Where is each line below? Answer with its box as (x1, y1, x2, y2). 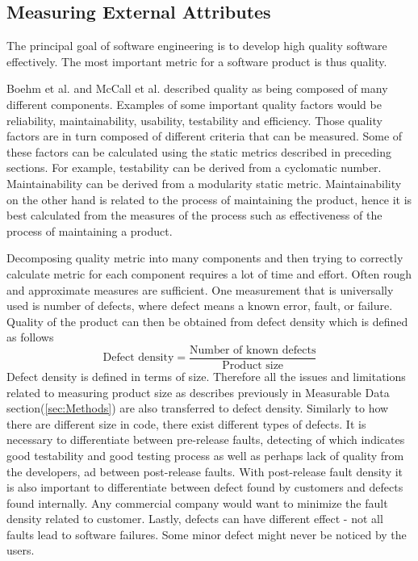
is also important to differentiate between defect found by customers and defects (6, 479, 403, 496)
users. (6, 542, 35, 559)
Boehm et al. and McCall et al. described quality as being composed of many (6, 80, 388, 97)
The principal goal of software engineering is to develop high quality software (6, 37, 387, 54)
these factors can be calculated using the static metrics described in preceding (6, 143, 391, 160)
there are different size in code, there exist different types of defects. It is (6, 415, 366, 432)
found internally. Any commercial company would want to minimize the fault (6, 494, 388, 511)
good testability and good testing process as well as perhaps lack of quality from (6, 446, 404, 463)
